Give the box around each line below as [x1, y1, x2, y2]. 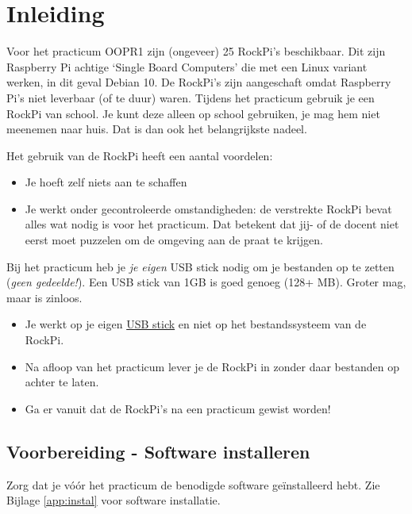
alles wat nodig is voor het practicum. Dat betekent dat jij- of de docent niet [25, 216, 399, 232]
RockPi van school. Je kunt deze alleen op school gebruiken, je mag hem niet [6, 105, 380, 121]
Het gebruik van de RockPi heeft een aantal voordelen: [6, 147, 273, 163]
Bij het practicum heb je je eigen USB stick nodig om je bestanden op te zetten [6, 258, 395, 274]
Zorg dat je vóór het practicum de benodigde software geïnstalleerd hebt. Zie [6, 476, 380, 493]
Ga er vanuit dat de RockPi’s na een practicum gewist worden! [25, 400, 331, 416]
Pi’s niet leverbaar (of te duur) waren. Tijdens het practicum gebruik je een [6, 89, 375, 105]
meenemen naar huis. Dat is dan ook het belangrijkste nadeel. [6, 121, 307, 137]
